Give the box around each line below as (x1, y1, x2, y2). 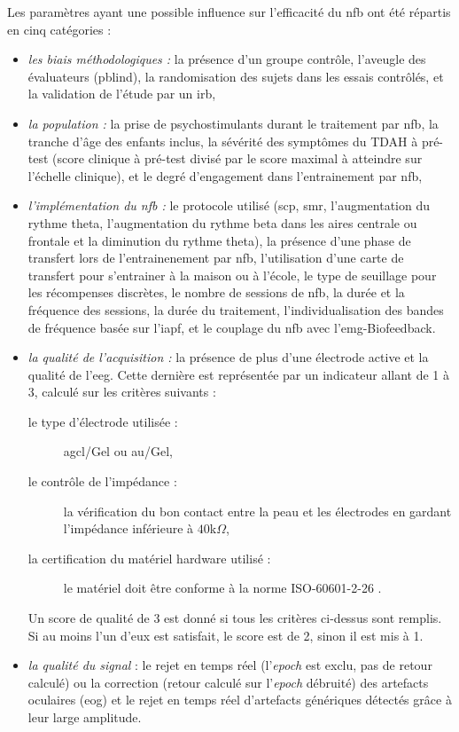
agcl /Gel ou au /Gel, (63, 442, 173, 460)
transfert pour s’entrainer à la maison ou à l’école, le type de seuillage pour (27, 265, 437, 284)
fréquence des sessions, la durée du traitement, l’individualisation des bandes (27, 300, 444, 319)
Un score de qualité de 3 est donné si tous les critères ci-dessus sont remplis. (27, 609, 442, 627)
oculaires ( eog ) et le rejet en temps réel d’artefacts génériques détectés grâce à (27, 690, 452, 709)
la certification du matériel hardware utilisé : (27, 548, 271, 567)
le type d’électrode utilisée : (27, 412, 178, 430)
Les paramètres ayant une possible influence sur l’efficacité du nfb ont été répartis (7, 3, 451, 20)
